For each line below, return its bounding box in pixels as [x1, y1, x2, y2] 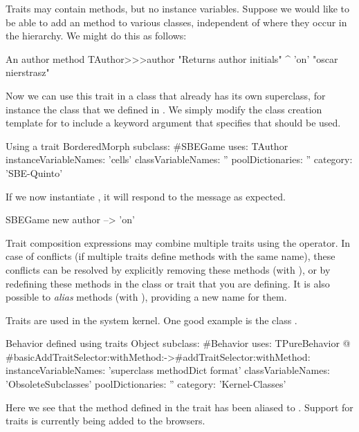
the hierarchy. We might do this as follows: [6, 28, 187, 43]
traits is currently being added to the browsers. [6, 413, 205, 428]
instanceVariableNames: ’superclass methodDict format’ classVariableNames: [6, 363, 330, 377]
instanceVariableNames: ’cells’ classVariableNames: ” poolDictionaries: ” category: [6, 152, 353, 167]
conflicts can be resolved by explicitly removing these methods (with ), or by [6, 262, 331, 276]
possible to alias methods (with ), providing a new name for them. [6, 290, 287, 304]
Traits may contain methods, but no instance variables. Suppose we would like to [6, 1, 350, 15]
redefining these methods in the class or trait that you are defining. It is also [6, 276, 330, 290]
